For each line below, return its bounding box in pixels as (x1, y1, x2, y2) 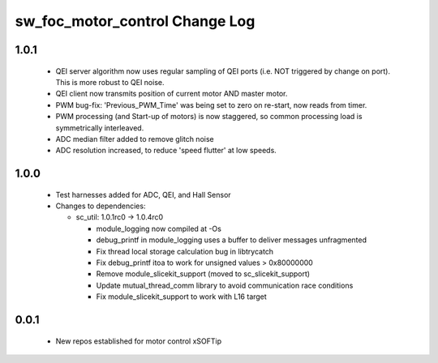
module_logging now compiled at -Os (96, 224, 222, 233)
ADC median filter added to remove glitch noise (55, 134, 214, 143)
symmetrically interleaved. (55, 122, 144, 133)
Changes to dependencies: (55, 201, 146, 211)
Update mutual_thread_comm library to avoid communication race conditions (96, 280, 354, 290)
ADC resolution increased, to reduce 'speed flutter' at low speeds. (55, 146, 277, 156)
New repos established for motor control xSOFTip (55, 336, 222, 346)
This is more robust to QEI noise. (55, 77, 165, 87)
